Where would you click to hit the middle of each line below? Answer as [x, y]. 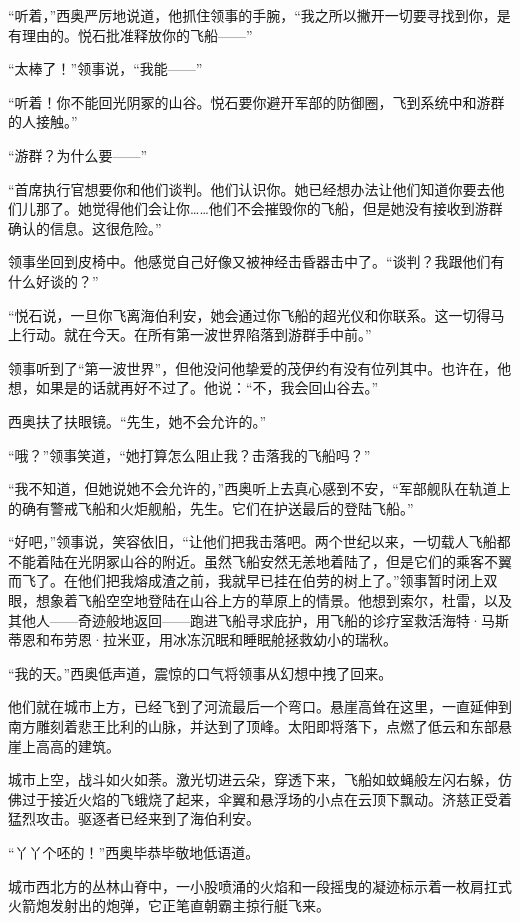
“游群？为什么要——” [78, 154]
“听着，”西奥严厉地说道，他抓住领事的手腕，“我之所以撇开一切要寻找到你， [252, 15]
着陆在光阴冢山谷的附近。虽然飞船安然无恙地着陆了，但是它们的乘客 [259, 560]
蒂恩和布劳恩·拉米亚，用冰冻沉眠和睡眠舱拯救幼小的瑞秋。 [202, 639]
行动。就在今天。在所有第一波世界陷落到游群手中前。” [196, 334]
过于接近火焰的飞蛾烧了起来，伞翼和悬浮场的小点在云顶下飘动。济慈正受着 [266, 798]
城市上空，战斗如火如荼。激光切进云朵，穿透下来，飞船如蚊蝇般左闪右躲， [253, 779]
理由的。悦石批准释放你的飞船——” [137, 34]
